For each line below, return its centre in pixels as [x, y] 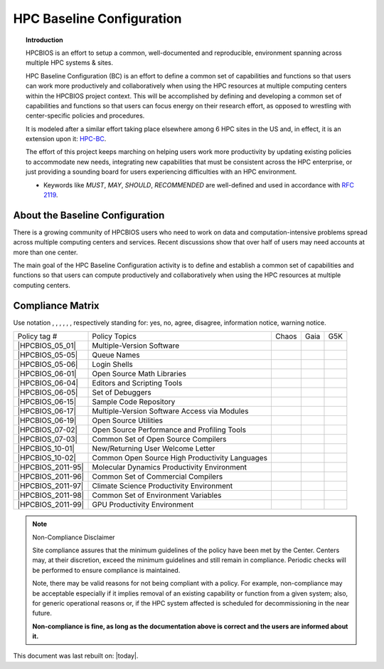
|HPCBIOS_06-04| [48, 383]
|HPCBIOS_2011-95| [51, 467]
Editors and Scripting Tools [137, 383]
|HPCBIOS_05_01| [47, 346]
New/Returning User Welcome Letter [154, 449]
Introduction [44, 40]
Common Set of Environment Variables [157, 495]
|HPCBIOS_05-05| [48, 355]
